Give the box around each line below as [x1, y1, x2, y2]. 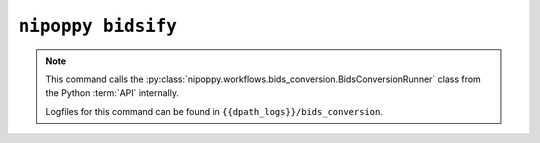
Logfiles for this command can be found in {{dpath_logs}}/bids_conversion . [45, 105, 384, 117]
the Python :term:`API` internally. [45, 87, 180, 99]
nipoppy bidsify [18, 15, 177, 37]
